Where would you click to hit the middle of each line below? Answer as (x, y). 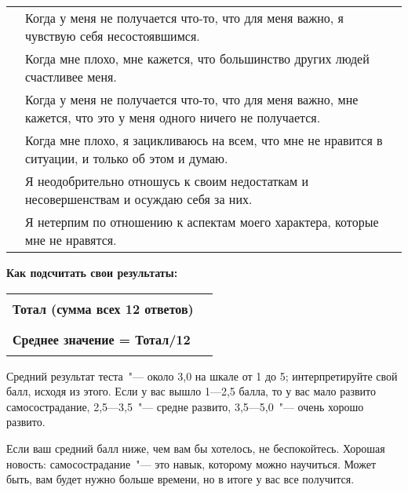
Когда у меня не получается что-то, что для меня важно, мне (192, 99)
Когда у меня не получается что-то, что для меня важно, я (184, 18)
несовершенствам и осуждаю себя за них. (139, 199)
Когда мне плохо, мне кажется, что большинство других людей (197, 58)
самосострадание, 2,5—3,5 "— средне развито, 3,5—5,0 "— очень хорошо (185, 406)
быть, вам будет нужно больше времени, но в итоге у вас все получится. (180, 479)
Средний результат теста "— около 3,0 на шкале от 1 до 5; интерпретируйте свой (202, 375)
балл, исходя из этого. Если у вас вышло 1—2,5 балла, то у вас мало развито (191, 391)
